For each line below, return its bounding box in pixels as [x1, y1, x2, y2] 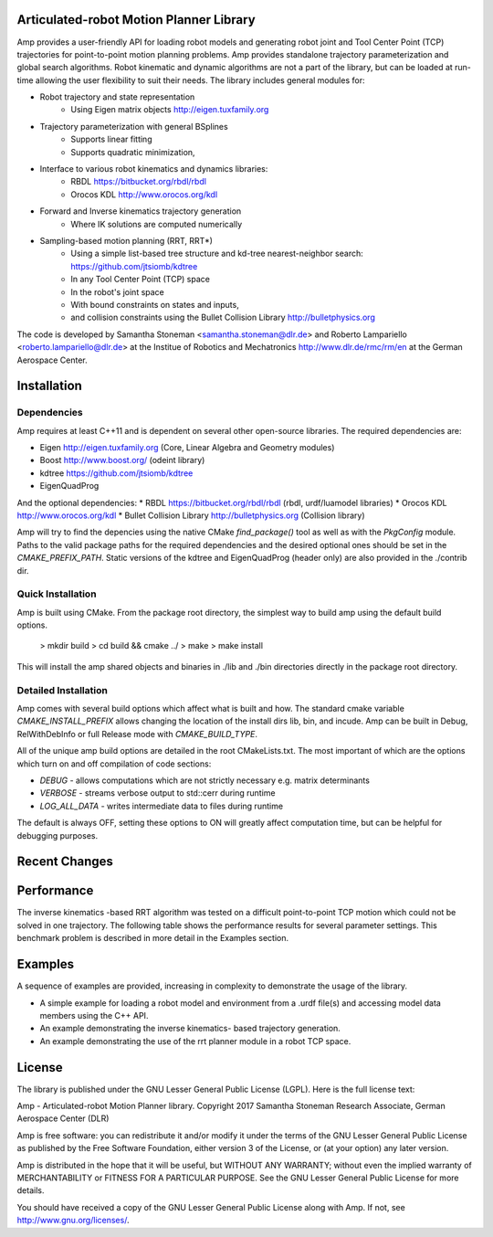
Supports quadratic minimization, [70, 146, 195, 157]
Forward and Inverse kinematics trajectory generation [39, 206, 242, 217]
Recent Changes [16, 854, 114, 870]
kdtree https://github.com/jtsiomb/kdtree [39, 467, 194, 479]
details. [16, 1185, 45, 1196]
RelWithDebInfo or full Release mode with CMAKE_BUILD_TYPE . [16, 728, 257, 739]
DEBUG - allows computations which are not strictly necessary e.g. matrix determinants [39, 775, 370, 786]
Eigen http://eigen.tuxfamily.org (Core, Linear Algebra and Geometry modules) [39, 442, 335, 453]
